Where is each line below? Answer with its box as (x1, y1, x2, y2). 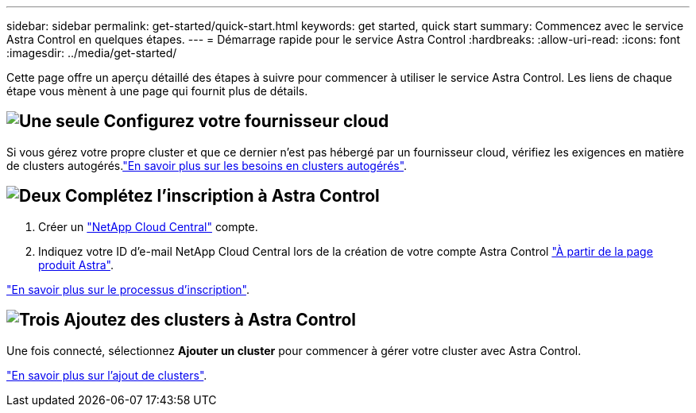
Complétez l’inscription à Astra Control (64, 186, 380, 206)
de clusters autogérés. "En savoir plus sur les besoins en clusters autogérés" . (6, 158, 408, 172)
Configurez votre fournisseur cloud (103, 111, 389, 132)
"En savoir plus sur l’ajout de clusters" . (6, 368, 207, 382)
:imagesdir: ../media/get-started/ (6, 46, 177, 60)
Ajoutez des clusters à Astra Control (64, 310, 356, 330)
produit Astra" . (38, 257, 114, 272)
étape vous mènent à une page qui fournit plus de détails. (6, 84, 308, 98)
